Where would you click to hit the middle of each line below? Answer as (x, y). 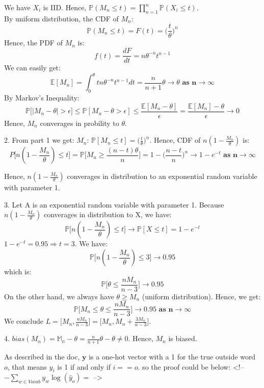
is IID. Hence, (65, 7)
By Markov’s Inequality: (42, 97)
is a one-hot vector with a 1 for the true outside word (172, 356)
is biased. (183, 338)
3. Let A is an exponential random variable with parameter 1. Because (114, 204)
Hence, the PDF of (33, 43)
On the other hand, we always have (59, 296)
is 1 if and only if (84, 366)
